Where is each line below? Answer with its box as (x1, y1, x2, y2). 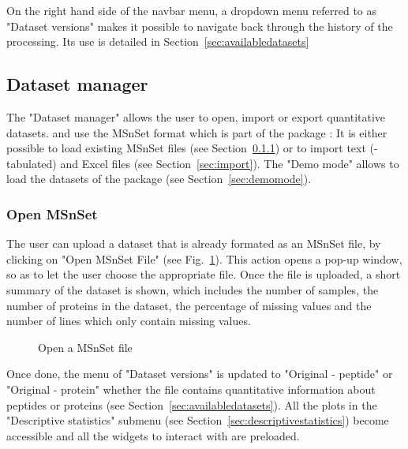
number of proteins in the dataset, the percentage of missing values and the (6, 297, 372, 313)
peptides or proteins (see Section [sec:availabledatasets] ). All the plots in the (6, 396, 377, 413)
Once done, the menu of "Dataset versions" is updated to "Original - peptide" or (6, 365, 393, 382)
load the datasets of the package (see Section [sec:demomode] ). (6, 170, 312, 187)
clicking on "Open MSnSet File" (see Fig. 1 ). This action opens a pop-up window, (6, 250, 402, 267)
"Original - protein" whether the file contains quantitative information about (6, 380, 376, 397)
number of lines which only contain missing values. (6, 312, 251, 329)
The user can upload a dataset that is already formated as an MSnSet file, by (6, 235, 381, 252)
